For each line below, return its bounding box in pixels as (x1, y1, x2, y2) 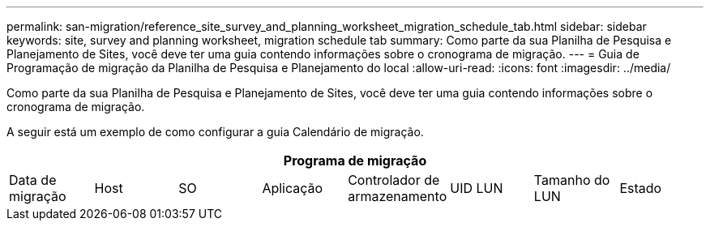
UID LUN (450, 180, 503, 196)
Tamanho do (533, 172, 610, 188)
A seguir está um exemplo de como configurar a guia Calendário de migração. (6, 125, 424, 139)
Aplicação (262, 180, 323, 196)
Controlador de (348, 172, 440, 188)
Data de (9, 172, 57, 188)
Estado (619, 180, 662, 196)
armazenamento (348, 188, 447, 204)
